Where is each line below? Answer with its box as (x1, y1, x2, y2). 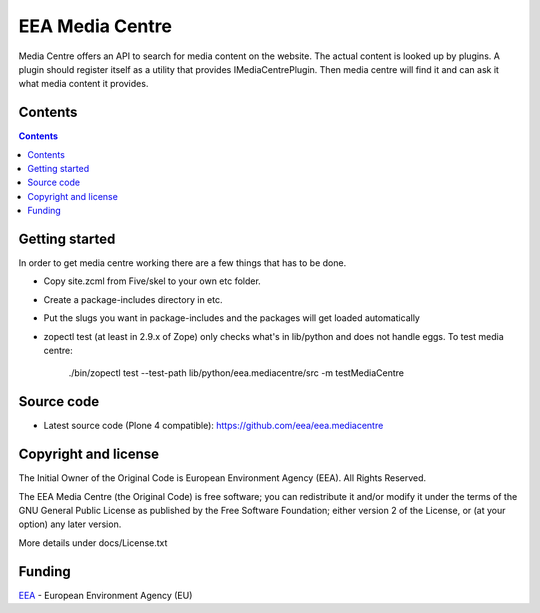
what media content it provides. (18, 78, 149, 90)
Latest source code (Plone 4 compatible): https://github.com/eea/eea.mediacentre (43, 420, 384, 432)
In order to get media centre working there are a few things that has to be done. (18, 257, 347, 269)
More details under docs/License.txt (18, 536, 168, 549)
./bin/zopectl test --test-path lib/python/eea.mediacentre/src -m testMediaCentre (68, 367, 405, 379)
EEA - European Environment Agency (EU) (18, 589, 193, 601)
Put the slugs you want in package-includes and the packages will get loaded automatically (43, 312, 420, 324)
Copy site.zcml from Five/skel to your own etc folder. (43, 275, 262, 287)
